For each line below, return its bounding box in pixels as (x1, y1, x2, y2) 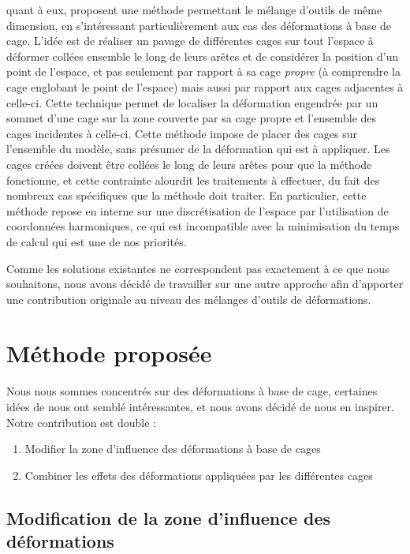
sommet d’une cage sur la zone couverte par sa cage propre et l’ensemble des (6, 110, 377, 126)
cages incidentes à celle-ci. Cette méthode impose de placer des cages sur (6, 125, 357, 141)
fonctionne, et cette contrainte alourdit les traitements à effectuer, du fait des (6, 171, 380, 188)
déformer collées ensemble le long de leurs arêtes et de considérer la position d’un (6, 47, 399, 64)
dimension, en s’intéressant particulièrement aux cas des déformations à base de (6, 17, 392, 33)
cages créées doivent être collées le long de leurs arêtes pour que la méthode (6, 155, 372, 172)
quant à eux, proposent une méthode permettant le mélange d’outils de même (6, 2, 382, 17)
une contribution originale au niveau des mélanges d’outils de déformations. (6, 290, 371, 307)
